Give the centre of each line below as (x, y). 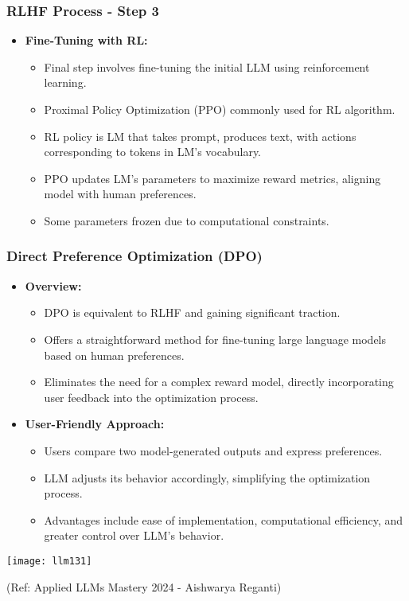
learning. (65, 82)
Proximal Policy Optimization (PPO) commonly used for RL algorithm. (220, 109)
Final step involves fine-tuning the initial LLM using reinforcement (207, 66)
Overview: (53, 285)
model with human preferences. (120, 194)
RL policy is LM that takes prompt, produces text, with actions (200, 136)
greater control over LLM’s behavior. (134, 535)
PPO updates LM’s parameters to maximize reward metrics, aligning (212, 178)
